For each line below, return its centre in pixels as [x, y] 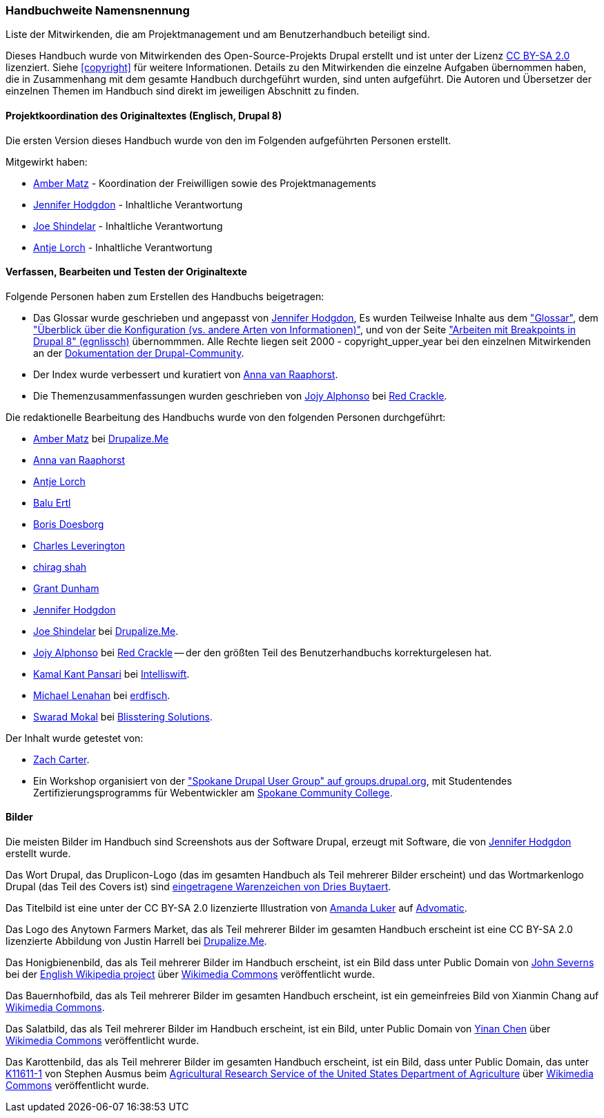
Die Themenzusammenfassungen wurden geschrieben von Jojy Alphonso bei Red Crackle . [240, 395]
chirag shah [60, 567]
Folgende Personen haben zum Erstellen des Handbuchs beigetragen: [165, 296]
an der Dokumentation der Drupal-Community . [139, 353]
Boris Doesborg [69, 524]
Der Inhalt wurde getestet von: [75, 738]
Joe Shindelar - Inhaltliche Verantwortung [128, 226]
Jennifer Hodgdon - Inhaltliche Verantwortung [138, 204]
